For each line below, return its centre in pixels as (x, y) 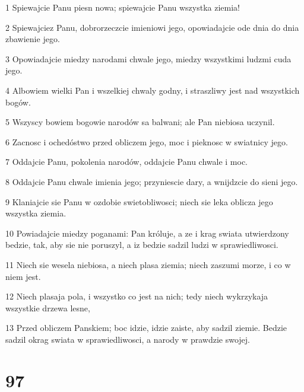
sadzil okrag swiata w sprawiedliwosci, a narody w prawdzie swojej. (128, 339)
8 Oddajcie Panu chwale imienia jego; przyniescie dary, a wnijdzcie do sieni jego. (152, 181)
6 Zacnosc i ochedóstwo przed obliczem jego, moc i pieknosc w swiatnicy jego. (147, 141)
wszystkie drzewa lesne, (48, 307)
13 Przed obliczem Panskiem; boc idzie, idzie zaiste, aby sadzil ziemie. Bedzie (146, 328)
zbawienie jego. (33, 39)
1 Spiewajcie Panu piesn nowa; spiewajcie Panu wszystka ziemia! (123, 7)
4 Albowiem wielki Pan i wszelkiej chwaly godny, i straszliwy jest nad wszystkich (153, 90)
